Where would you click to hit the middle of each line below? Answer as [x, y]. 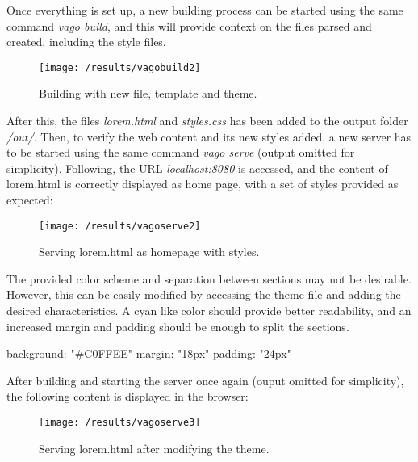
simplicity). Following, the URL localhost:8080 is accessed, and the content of [197, 168]
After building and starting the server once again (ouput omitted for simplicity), [205, 380]
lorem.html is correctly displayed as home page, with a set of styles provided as [203, 184]
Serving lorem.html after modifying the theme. [154, 448]
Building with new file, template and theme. [148, 93]
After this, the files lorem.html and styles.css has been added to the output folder [207, 121]
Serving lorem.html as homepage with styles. [149, 252]
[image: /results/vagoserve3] [120, 422]
